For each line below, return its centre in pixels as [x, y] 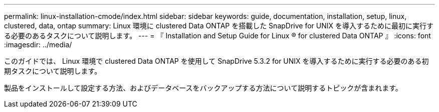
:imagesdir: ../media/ [38, 45]
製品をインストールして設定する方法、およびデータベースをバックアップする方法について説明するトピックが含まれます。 [203, 88]
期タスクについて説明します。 [53, 71]
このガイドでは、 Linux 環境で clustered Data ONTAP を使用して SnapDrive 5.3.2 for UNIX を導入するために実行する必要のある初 [216, 61]
